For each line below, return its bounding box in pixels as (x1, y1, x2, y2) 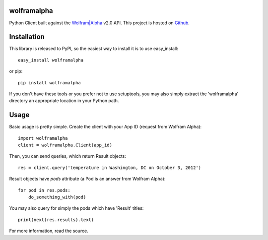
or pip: (9, 68, 23, 74)
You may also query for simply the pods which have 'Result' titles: (9, 205, 144, 211)
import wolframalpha (18, 135, 68, 141)
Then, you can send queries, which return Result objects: (9, 153, 127, 159)
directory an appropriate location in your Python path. (9, 98, 119, 104)
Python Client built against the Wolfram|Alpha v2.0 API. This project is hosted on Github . (9, 20, 190, 26)
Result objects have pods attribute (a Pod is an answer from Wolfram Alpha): (9, 176, 166, 182)
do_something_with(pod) (28, 194, 86, 200)
